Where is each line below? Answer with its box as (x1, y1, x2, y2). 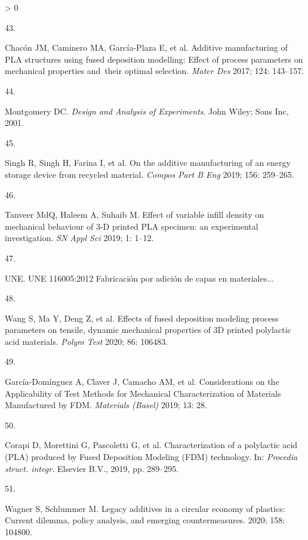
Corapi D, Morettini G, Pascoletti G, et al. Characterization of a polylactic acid (5, 439, 298, 451)
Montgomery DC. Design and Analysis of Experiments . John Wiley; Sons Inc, (5, 104, 289, 117)
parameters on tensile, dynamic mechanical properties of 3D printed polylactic (5, 323, 291, 336)
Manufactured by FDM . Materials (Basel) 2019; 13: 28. (5, 399, 207, 411)
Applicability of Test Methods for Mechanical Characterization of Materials (5, 387, 281, 399)
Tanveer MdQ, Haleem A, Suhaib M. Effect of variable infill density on (5, 208, 264, 221)
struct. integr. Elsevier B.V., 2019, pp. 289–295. (5, 462, 179, 474)
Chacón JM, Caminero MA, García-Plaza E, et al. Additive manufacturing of (5, 41, 288, 54)
